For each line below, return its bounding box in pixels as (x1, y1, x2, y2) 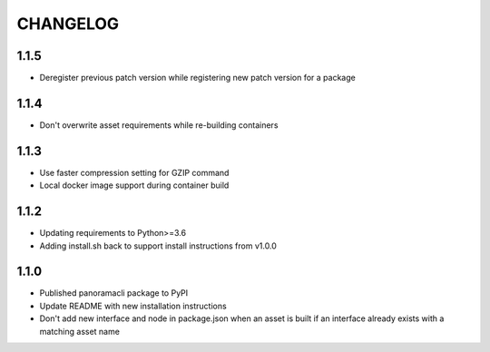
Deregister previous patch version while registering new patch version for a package (39, 73, 356, 83)
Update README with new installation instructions (39, 300, 227, 311)
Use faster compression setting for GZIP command (39, 167, 230, 178)
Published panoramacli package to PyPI (39, 288, 189, 298)
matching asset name (39, 326, 120, 337)
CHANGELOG (16, 14, 120, 34)
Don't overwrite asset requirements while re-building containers (39, 119, 279, 131)
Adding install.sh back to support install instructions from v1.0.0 (39, 240, 277, 251)
